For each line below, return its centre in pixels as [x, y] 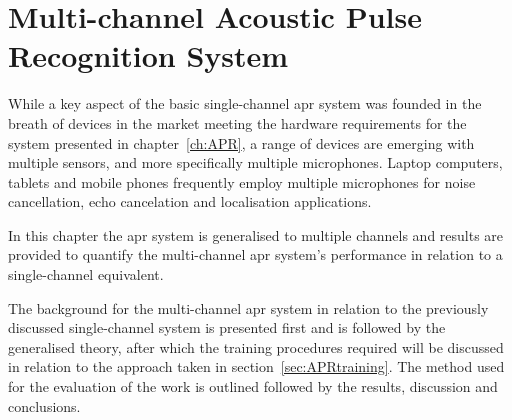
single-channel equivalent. [86, 274]
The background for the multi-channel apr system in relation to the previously [248, 307]
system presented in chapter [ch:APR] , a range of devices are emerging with [241, 142]
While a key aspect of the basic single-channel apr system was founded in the [245, 103]
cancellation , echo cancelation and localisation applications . [190, 201]
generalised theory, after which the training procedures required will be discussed [256, 346]
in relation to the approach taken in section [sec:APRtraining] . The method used [256, 366]
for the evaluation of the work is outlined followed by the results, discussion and [253, 386]
